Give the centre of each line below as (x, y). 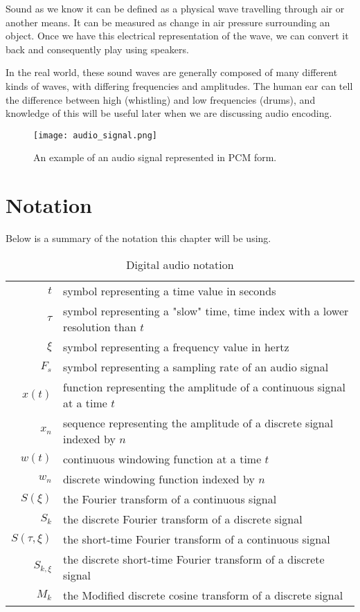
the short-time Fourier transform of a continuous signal (196, 539)
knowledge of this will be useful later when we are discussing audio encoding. (169, 113)
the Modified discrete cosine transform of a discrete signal (203, 595)
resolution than (99, 326)
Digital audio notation (180, 264)
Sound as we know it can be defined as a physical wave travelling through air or (175, 8)
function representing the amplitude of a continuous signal (204, 387)
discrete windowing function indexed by (159, 479)
